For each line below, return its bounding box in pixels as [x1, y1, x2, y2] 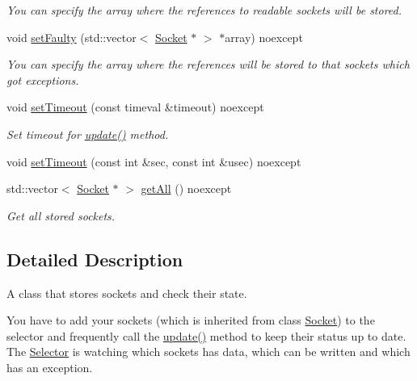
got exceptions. [6, 71, 79, 88]
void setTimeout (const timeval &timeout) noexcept [6, 98, 264, 115]
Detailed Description [6, 246, 183, 271]
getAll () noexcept [141, 180, 232, 197]
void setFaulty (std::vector [6, 28, 137, 45]
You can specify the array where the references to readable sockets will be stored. [6, 2, 402, 18]
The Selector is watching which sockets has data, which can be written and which [6, 343, 411, 360]
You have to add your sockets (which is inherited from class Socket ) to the [6, 312, 375, 329]
